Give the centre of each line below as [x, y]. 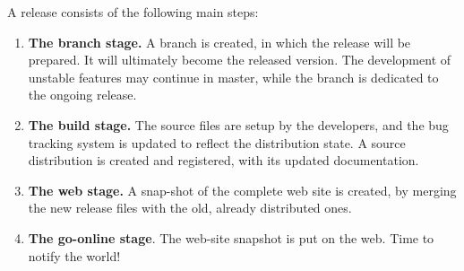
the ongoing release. [82, 95]
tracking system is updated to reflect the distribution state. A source [217, 142]
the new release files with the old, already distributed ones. [190, 208]
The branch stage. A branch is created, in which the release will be [219, 42]
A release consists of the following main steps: [133, 12]
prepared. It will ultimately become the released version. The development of [240, 60]
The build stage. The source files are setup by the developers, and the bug [238, 124]
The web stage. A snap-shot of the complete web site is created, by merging [242, 190]
